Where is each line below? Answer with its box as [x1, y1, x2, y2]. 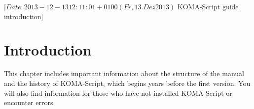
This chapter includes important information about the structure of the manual [4, 68, 244, 79]
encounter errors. [4, 97, 55, 108]
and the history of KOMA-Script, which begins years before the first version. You [4, 78, 251, 88]
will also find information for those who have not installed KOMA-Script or [4, 87, 232, 98]
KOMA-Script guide [177, 1, 239, 11]
